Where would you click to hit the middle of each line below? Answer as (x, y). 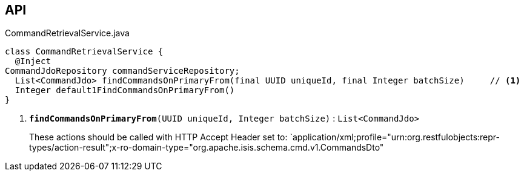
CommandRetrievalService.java (67, 33)
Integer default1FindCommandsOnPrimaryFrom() (125, 90)
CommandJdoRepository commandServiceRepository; (122, 71)
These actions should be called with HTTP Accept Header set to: (158, 137)
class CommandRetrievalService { (84, 52)
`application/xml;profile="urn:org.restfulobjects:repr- (395, 137)
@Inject (33, 61)
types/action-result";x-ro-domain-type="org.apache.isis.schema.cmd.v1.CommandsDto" (207, 148)
